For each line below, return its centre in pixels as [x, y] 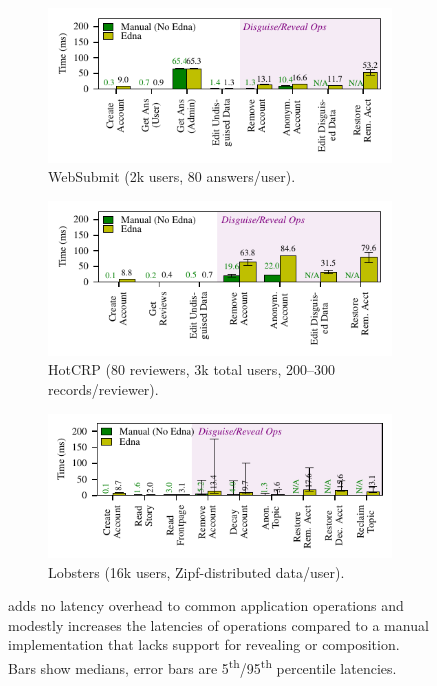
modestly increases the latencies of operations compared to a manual [218, 624]
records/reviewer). [103, 388]
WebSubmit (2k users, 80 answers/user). [172, 176]
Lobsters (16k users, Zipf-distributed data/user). [196, 571]
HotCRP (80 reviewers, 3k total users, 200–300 [191, 369]
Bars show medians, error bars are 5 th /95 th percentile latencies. [202, 666]
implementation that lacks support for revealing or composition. [204, 644]
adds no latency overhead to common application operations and [206, 605]
